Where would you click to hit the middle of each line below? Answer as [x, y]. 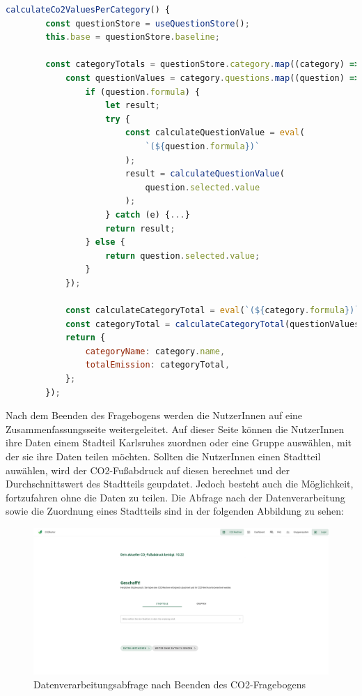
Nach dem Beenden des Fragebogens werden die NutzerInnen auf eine [154, 415]
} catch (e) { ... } [148, 214]
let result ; [133, 106]
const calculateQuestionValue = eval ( [215, 133]
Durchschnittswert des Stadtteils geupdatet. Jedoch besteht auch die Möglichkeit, [180, 484]
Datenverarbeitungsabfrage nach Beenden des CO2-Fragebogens [170, 684]
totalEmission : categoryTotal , [158, 365]
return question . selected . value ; [183, 256]
